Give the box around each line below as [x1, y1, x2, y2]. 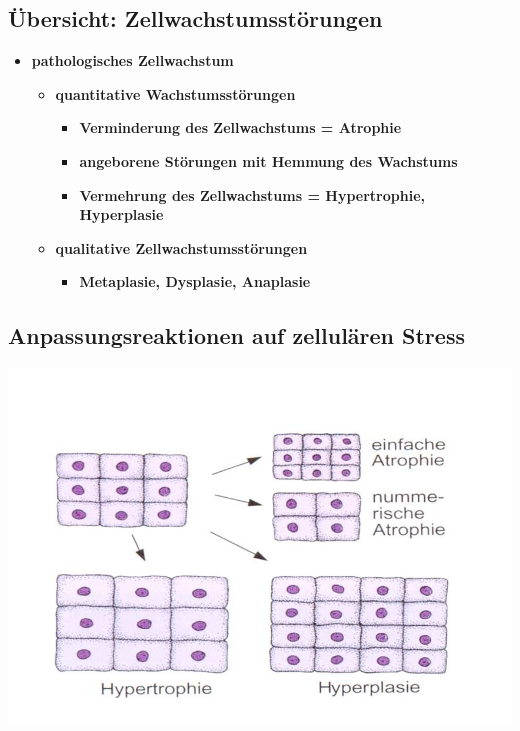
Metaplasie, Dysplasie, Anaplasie [79, 271, 311, 292]
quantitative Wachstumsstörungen [55, 83, 296, 104]
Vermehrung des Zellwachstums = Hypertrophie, [79, 184, 425, 205]
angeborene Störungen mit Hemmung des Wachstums [79, 150, 458, 171]
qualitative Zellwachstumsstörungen [55, 237, 308, 258]
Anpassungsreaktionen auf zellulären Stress [8, 320, 465, 351]
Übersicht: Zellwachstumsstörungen [8, 3, 383, 34]
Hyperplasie [79, 204, 164, 225]
